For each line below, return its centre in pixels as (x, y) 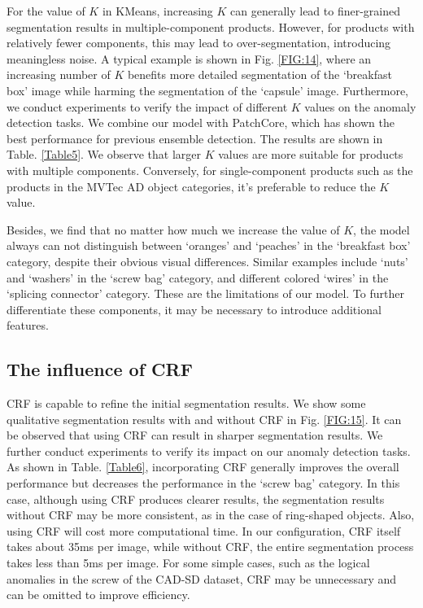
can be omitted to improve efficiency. (98, 595)
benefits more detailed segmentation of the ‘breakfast (259, 74)
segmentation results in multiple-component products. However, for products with (211, 26)
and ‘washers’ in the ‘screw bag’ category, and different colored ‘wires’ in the (198, 277)
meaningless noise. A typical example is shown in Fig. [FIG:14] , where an (189, 58)
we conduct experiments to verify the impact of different (147, 106)
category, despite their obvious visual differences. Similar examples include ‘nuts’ (207, 261)
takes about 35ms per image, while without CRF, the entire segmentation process (210, 547)
